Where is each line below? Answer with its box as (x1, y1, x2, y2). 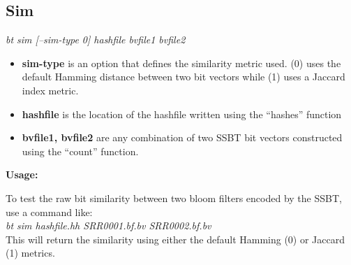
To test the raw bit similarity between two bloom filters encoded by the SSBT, (6, 190, 342, 205)
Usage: (6, 167, 38, 182)
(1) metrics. (6, 245, 55, 260)
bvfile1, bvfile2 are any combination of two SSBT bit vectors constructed (22, 130, 343, 145)
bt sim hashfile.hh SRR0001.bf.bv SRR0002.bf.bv (6, 218, 211, 233)
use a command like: (6, 204, 93, 219)
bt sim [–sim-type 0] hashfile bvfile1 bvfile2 (6, 32, 186, 47)
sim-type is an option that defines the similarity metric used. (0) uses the (22, 55, 341, 70)
